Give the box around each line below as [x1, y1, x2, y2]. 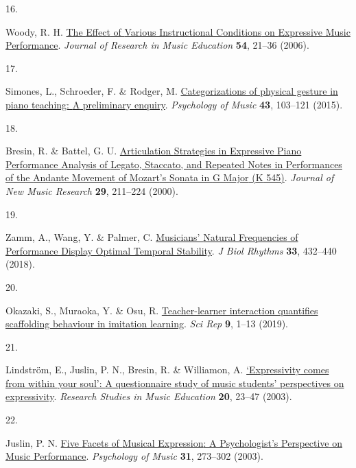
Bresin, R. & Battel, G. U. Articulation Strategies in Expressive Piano [5, 143, 302, 158]
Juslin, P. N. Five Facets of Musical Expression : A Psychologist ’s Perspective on [5, 435, 343, 449]
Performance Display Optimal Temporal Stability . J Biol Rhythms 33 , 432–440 [5, 243, 337, 257]
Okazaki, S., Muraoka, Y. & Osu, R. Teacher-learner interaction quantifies [5, 303, 318, 317]
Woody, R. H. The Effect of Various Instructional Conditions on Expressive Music [5, 24, 351, 38]
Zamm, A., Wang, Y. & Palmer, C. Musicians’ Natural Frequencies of [5, 230, 298, 244]
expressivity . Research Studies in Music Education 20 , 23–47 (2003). [5, 389, 292, 403]
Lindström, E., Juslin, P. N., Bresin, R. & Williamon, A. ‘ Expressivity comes [5, 362, 329, 377]
